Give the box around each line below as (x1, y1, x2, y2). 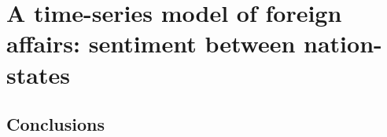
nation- (304, 27, 382, 59)
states (6, 58, 70, 90)
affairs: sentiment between (6, 27, 296, 59)
